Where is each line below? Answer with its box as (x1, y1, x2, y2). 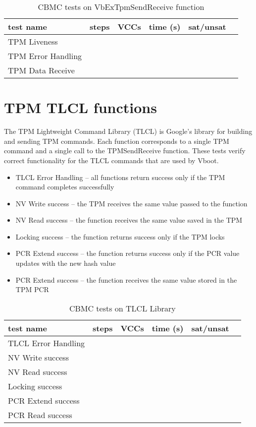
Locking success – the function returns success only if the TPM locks (15, 231, 225, 242)
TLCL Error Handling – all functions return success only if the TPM (15, 172, 225, 182)
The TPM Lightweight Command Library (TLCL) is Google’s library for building (4, 126, 253, 136)
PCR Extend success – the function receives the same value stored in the (15, 274, 237, 285)
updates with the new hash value (15, 258, 116, 268)
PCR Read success (8, 409, 72, 421)
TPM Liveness (8, 36, 58, 47)
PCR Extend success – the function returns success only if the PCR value (15, 248, 240, 258)
